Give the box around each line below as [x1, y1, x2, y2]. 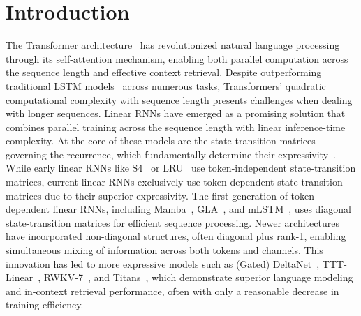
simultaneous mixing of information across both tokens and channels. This [6, 243, 323, 257]
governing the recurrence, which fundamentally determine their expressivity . [6, 146, 336, 161]
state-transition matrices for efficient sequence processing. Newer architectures [6, 215, 339, 230]
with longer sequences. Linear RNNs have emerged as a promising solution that [6, 106, 346, 121]
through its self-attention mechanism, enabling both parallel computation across [6, 51, 348, 66]
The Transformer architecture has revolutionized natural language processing [6, 38, 340, 52]
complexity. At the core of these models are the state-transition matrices [6, 133, 316, 148]
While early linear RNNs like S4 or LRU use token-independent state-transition [6, 160, 356, 175]
